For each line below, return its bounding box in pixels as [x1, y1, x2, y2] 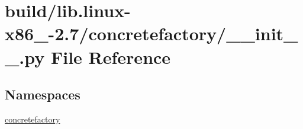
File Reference [50, 44, 171, 69]
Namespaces [5, 85, 80, 104]
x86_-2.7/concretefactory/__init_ [5, 21, 298, 46]
